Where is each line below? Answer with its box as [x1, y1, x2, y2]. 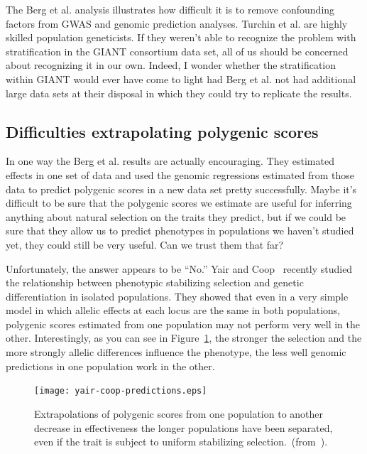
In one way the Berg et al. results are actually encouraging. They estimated [6, 153, 334, 168]
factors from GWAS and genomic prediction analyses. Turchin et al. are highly [6, 16, 348, 31]
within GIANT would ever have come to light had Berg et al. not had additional [6, 71, 356, 86]
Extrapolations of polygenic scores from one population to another [34, 406, 324, 421]
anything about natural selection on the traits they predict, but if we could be [6, 209, 346, 224]
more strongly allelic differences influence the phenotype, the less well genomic [6, 345, 346, 360]
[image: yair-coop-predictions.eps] [34, 386, 207, 396]
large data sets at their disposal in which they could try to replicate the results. [6, 85, 352, 100]
